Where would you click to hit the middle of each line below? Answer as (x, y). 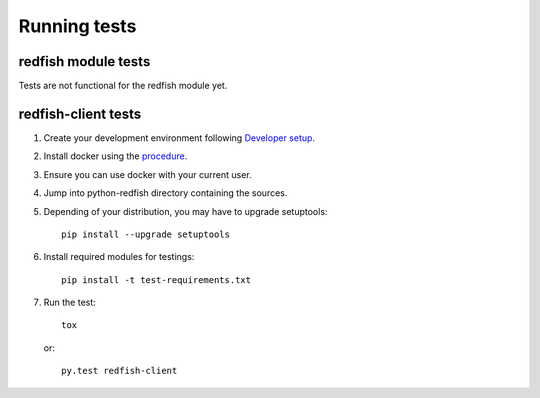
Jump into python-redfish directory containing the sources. (165, 193)
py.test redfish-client (119, 371)
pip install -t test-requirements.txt (156, 279)
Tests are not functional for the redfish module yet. (123, 86)
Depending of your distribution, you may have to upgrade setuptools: (185, 211)
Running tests (77, 26)
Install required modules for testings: (119, 257)
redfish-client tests (80, 113)
